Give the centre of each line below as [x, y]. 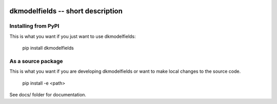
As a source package [36, 61]
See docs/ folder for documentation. [48, 95]
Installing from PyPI [34, 26]
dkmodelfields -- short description [66, 11]
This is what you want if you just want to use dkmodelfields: [73, 36]
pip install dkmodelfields [48, 48]
